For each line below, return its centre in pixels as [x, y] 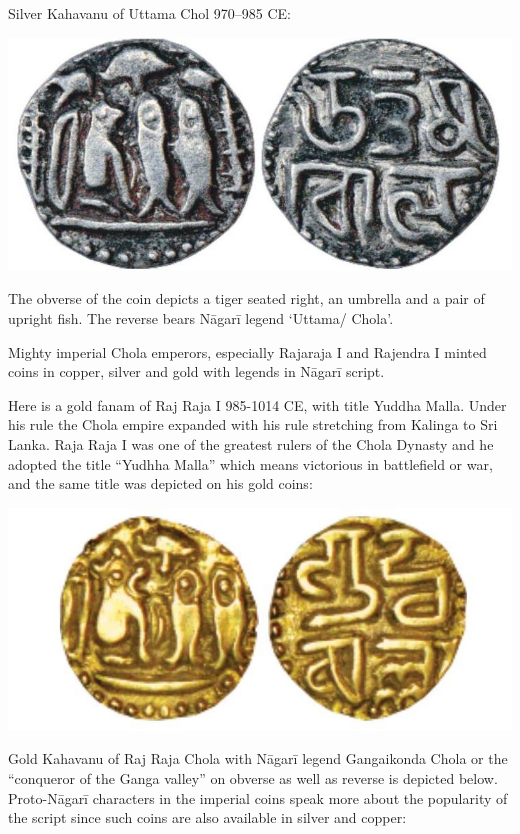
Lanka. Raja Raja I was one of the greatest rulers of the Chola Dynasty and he [251, 444]
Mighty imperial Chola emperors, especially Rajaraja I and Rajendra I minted [247, 351]
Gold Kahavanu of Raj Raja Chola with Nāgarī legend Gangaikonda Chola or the [258, 758]
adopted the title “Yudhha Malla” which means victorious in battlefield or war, [250, 463]
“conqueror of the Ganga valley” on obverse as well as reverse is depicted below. [253, 778]
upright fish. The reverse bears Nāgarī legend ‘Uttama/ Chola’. [201, 318]
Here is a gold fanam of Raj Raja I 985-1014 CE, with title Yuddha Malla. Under [257, 404]
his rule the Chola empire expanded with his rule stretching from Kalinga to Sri [253, 424]
